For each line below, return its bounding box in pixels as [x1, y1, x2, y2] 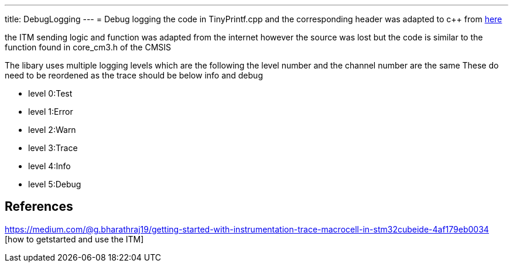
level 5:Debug [28, 179, 81, 189]
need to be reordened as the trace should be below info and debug [5, 70, 263, 80]
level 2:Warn [28, 125, 76, 135]
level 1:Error [28, 107, 73, 117]
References [5, 199, 73, 214]
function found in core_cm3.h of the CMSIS [5, 42, 172, 52]
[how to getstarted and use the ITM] [5, 234, 144, 244]
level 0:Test [28, 88, 73, 98]
